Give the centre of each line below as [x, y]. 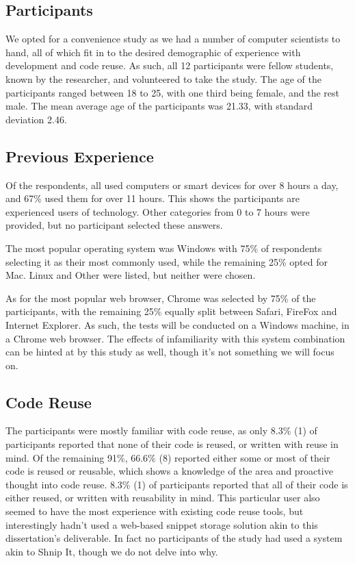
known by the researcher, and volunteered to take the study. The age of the [163, 78]
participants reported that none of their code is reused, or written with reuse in [172, 444]
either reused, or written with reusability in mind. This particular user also [163, 498]
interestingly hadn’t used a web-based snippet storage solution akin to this [162, 524]
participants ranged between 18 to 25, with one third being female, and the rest [172, 92]
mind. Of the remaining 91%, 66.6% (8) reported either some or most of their [168, 457]
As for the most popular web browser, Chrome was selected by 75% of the [161, 298]
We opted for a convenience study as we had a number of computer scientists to [173, 39]
